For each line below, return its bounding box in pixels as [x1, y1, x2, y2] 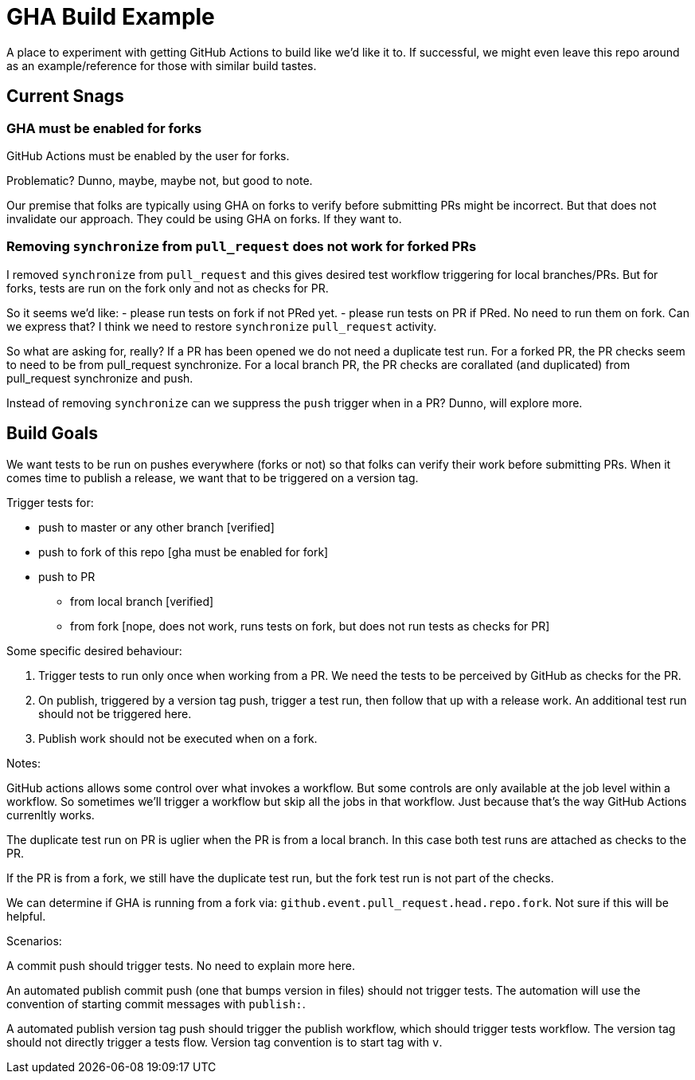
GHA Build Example [6, 3, 215, 30]
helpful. [6, 909, 46, 923]
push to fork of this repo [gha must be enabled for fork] [38, 544, 329, 559]
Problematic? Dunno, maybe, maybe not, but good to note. [6, 173, 313, 187]
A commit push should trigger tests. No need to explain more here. [6, 958, 355, 972]
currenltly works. [6, 807, 95, 822]
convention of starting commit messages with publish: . [6, 996, 306, 1011]
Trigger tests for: [6, 495, 94, 509]
